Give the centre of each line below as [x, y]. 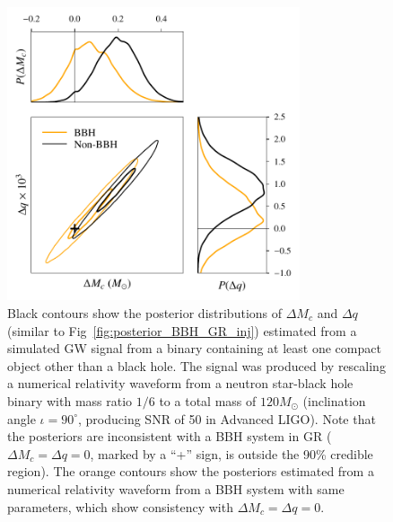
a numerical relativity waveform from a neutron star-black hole [180, 383]
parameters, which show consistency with [120, 506]
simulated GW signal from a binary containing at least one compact [194, 348]
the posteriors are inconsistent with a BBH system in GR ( [170, 436]
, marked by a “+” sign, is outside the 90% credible [231, 453]
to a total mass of [208, 400]
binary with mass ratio [70, 400]
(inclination [334, 400]
